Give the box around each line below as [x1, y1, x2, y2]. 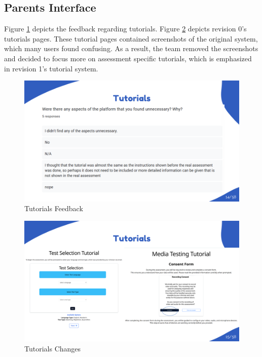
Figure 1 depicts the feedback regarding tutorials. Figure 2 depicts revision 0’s [4, 23, 247, 34]
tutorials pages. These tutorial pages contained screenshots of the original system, [4, 33, 258, 44]
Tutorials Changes [24, 343, 81, 353]
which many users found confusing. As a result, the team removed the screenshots [4, 43, 258, 54]
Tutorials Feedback [24, 203, 83, 214]
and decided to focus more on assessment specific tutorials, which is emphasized [4, 53, 252, 63]
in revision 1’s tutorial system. [4, 63, 98, 73]
